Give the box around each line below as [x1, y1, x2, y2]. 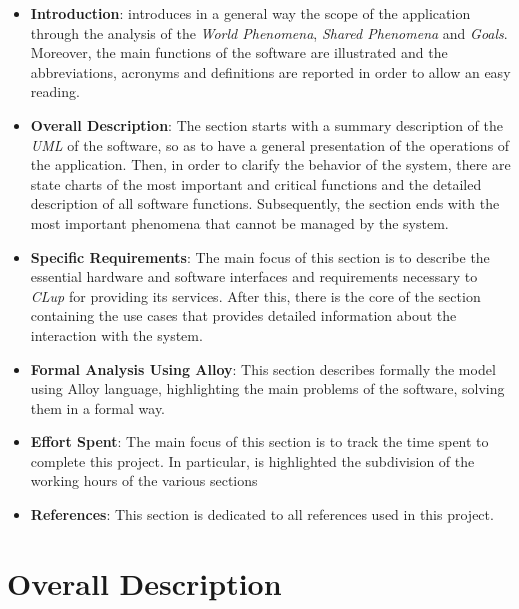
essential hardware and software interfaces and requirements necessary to [30, 266, 478, 287]
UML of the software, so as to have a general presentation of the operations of [30, 134, 510, 155]
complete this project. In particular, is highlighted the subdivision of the [30, 450, 475, 471]
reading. [30, 81, 80, 102]
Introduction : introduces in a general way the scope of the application [30, 3, 471, 23]
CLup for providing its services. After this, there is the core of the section [30, 285, 481, 306]
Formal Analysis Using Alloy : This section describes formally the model [30, 358, 496, 379]
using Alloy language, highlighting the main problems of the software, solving [30, 378, 505, 399]
